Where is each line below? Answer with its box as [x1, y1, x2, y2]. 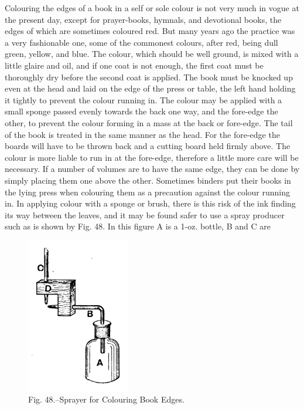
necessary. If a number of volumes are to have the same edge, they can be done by [5, 163, 300, 175]
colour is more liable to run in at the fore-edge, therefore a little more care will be [5, 151, 299, 163]
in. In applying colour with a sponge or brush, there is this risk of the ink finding [5, 197, 296, 209]
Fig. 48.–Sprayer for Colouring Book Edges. [28, 393, 185, 405]
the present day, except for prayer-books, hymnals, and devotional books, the [5, 13, 282, 25]
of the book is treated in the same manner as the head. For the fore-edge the [5, 128, 280, 140]
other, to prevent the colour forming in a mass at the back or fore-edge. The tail [5, 116, 293, 129]
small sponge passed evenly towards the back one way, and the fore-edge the [5, 105, 278, 117]
